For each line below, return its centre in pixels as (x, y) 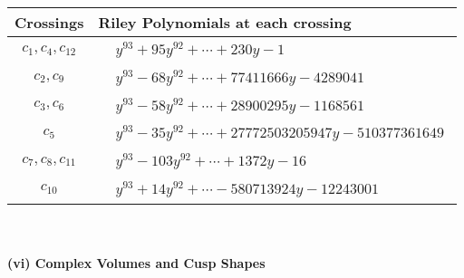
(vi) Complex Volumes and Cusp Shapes (136, 263)
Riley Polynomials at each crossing (225, 22)
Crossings (49, 22)
